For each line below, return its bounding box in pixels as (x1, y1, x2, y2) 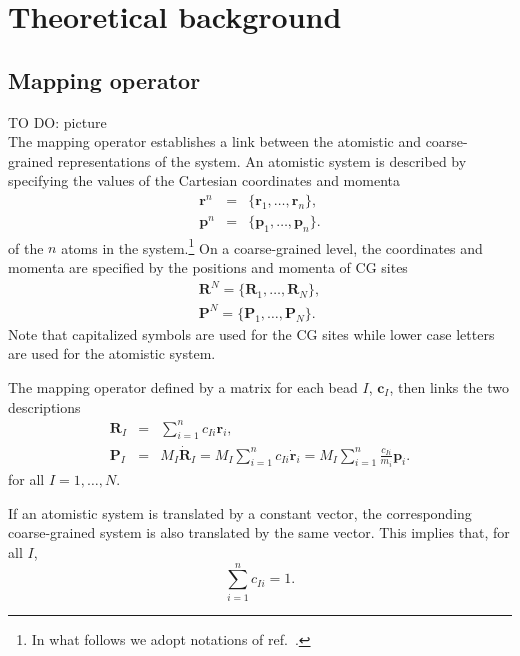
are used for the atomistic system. (8, 343, 216, 364)
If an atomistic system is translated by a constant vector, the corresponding (8, 502, 472, 523)
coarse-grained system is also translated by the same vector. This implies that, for (8, 522, 510, 543)
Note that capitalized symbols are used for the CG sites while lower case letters (8, 323, 495, 344)
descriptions (8, 396, 81, 417)
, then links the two (389, 376, 509, 397)
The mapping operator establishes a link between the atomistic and (8, 131, 421, 152)
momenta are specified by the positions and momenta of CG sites (8, 257, 408, 278)
